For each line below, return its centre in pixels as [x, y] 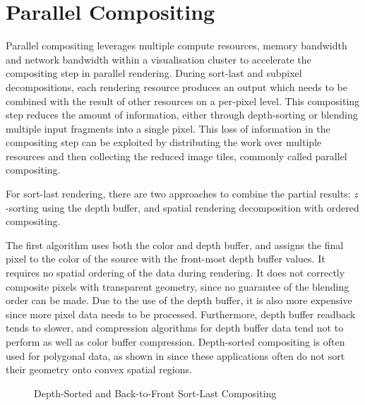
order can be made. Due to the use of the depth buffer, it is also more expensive [179, 300]
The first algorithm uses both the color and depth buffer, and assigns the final [175, 244]
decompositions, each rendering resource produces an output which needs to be [176, 86]
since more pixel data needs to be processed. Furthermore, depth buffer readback [181, 314]
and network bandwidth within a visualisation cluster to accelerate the [158, 59]
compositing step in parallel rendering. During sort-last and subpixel [154, 73]
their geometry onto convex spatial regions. [99, 369]
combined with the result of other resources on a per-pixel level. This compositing [183, 101]
